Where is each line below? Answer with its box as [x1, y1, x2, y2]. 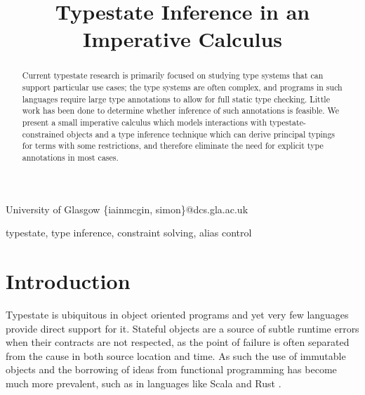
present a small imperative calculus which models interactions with [22, 116, 267, 128]
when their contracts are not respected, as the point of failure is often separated [6, 335, 350, 349]
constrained [22, 128, 65, 140]
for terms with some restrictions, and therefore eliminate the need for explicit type [22, 140, 324, 152]
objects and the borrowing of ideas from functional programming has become [6, 362, 337, 377]
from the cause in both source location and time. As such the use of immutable [6, 348, 346, 363]
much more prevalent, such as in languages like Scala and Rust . [6, 375, 281, 390]
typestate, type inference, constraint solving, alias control [6, 225, 252, 240]
